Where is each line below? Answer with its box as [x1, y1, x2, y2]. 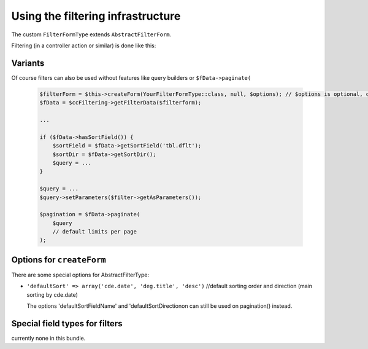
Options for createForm [11, 254, 107, 265]
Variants [11, 58, 45, 68]
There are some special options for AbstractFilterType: [11, 271, 150, 278]
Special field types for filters [11, 318, 123, 329]
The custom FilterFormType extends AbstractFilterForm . [11, 31, 172, 38]
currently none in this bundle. [11, 335, 86, 342]
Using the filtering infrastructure [11, 9, 181, 23]
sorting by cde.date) [26, 291, 78, 298]
